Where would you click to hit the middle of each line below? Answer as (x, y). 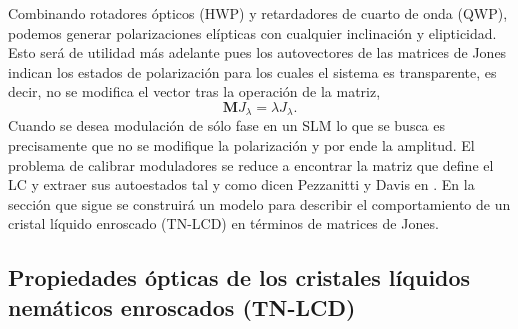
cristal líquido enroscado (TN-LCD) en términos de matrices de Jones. (223, 223)
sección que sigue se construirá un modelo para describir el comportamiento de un (259, 203)
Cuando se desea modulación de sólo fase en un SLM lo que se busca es (227, 125)
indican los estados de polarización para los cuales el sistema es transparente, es (252, 71)
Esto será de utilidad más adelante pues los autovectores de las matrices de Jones (257, 52)
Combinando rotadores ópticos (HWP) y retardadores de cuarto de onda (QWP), (258, 13)
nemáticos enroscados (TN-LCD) (182, 306)
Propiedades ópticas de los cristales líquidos (239, 277)
